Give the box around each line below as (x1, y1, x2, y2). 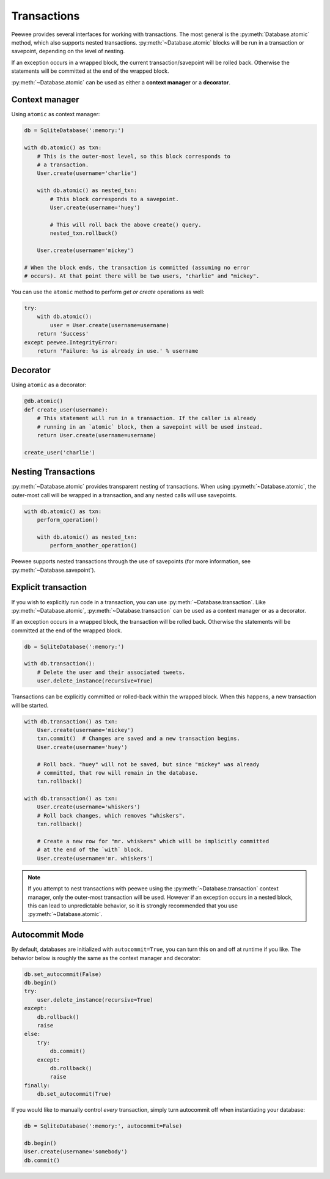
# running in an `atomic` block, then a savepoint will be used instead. (37, 423, 263, 431)
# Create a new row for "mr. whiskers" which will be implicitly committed (37, 838, 269, 845)
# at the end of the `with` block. (37, 846, 144, 853)
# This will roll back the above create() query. (50, 221, 202, 228)
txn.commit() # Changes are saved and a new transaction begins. (37, 735, 241, 742)
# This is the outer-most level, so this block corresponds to (37, 153, 231, 160)
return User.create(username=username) (37, 432, 157, 438)
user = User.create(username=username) (50, 322, 169, 328)
